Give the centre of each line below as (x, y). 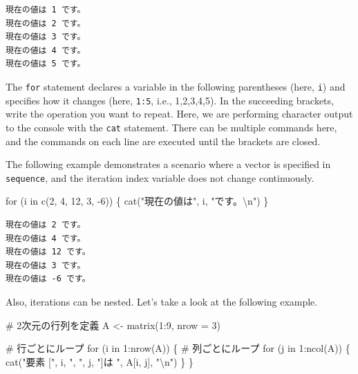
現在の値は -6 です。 (48, 279)
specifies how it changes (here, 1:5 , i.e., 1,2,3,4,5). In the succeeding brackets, (170, 100)
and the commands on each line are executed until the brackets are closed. (163, 141)
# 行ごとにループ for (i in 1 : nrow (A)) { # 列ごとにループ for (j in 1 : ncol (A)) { (178, 348)
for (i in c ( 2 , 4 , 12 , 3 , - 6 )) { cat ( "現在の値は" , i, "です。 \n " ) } (137, 201)
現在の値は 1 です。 (46, 10)
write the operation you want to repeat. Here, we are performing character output (179, 114)
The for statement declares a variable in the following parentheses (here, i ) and (176, 86)
